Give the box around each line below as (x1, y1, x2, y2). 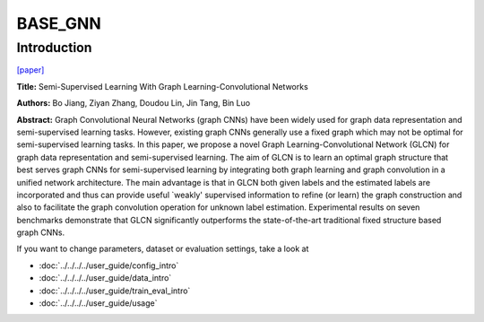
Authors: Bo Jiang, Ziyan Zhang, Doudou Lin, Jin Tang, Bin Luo (16, 98, 251, 109)
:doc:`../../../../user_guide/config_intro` (39, 260, 179, 271)
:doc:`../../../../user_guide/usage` (39, 298, 158, 309)
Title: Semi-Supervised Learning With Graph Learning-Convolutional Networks (16, 81, 308, 91)
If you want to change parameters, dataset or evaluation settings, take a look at (16, 243, 309, 255)
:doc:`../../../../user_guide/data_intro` (39, 273, 172, 283)
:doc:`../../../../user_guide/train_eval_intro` (39, 285, 191, 296)
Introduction (16, 39, 92, 56)
